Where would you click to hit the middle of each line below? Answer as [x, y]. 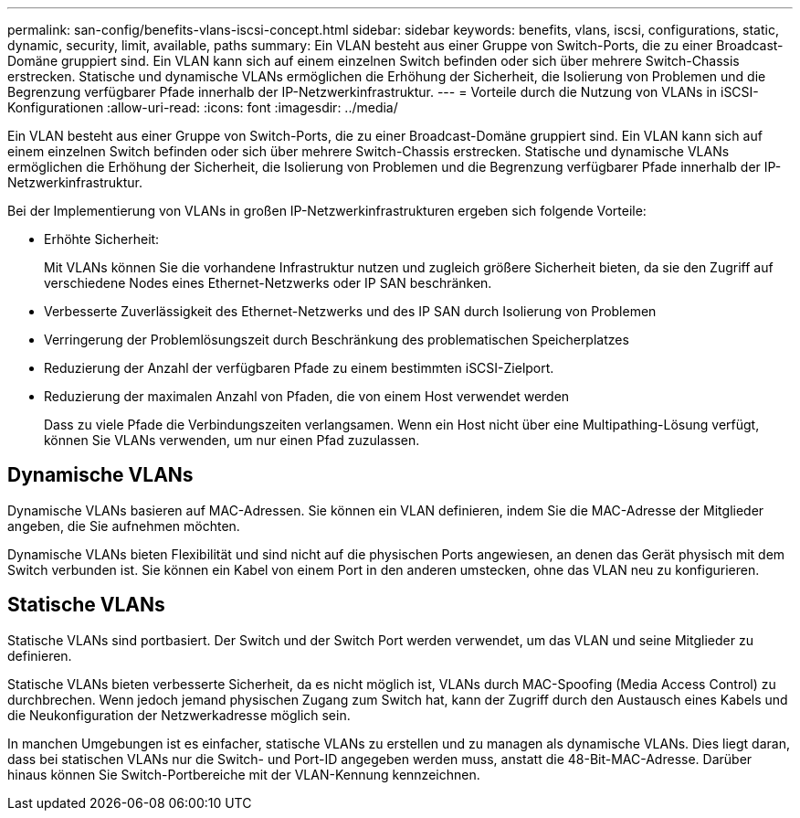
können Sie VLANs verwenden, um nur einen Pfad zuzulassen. [232, 440]
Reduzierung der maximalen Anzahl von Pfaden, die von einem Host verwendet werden [307, 396]
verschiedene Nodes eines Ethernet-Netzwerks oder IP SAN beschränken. [268, 283]
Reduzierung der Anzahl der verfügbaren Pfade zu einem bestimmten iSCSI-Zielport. [299, 368]
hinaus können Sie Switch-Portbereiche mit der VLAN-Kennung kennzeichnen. [244, 774]
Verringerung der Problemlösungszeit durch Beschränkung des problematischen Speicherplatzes [337, 340]
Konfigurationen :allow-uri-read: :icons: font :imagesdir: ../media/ [203, 107]
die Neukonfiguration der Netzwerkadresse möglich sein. [179, 715]
